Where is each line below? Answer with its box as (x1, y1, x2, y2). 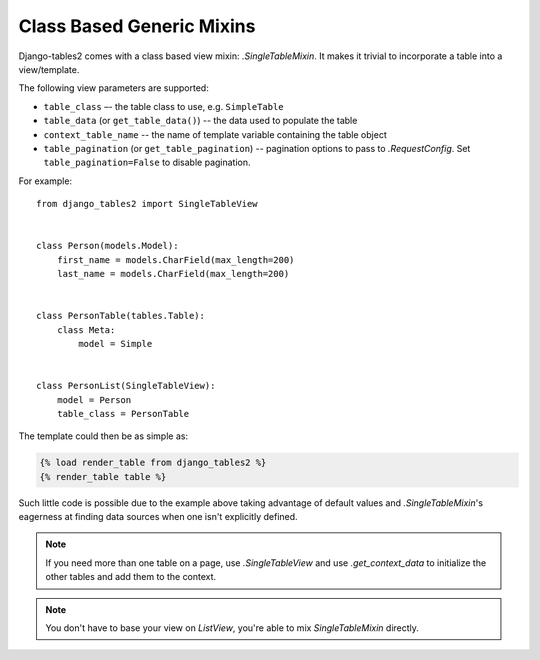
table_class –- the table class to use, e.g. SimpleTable (43, 100, 284, 112)
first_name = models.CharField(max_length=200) (56, 254, 295, 265)
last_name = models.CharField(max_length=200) (56, 268, 290, 280)
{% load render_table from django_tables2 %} (39, 457, 267, 469)
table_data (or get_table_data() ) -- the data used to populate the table (43, 115, 358, 127)
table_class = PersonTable (56, 408, 190, 419)
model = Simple (78, 338, 153, 349)
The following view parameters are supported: (18, 82, 209, 94)
